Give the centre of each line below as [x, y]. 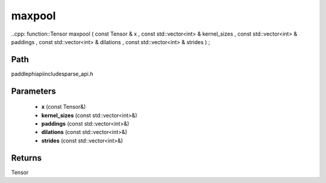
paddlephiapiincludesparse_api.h [52, 74]
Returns [27, 158]
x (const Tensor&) [64, 107]
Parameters [34, 91]
